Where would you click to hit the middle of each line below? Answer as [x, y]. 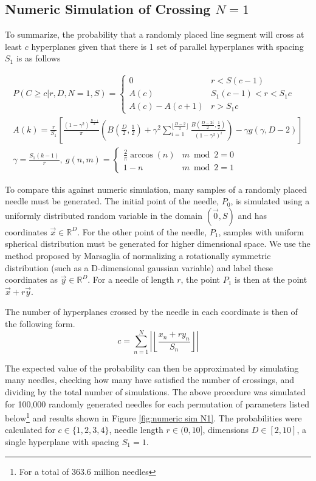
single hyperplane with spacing [62, 441]
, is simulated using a [270, 201]
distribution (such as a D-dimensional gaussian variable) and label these [139, 267]
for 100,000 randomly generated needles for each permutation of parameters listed [157, 403]
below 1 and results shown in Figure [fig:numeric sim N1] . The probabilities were [153, 417]
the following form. [40, 324]
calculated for [30, 430]
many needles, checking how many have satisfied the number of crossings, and [150, 380]
